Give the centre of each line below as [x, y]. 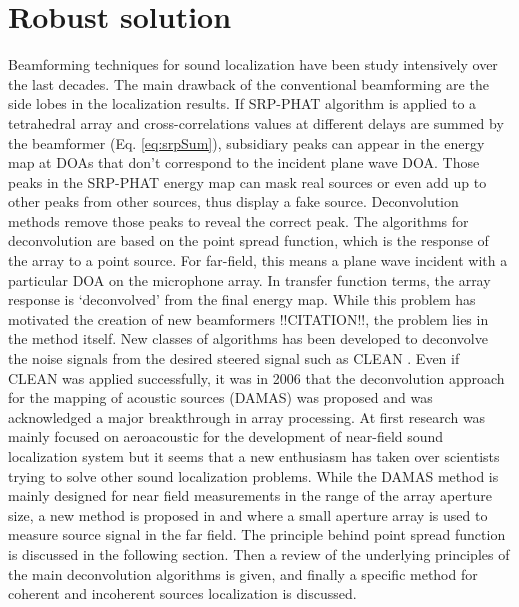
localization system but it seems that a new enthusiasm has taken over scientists [254, 456]
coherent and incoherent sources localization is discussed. [182, 593]
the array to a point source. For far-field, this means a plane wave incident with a [258, 260]
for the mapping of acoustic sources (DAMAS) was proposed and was [220, 397]
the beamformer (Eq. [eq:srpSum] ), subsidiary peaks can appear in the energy [246, 142]
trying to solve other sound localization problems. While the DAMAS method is [253, 475]
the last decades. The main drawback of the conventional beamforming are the [248, 83]
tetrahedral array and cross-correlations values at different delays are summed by [256, 122]
